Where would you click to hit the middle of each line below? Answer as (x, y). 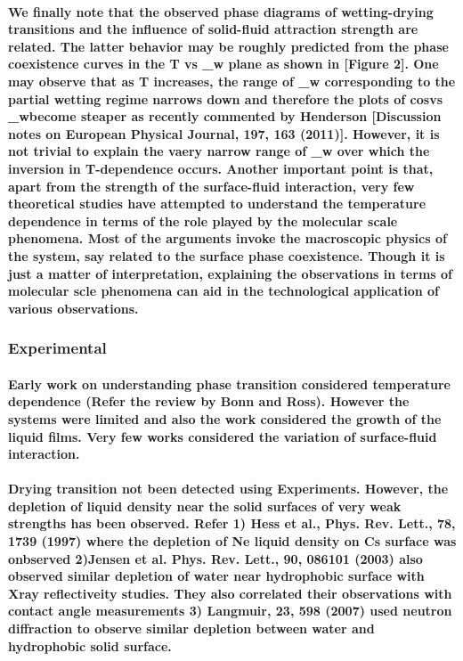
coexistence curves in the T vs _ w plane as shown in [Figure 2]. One (223, 64)
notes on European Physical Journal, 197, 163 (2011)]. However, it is (224, 133)
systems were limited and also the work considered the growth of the (225, 418)
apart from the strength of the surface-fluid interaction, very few (211, 186)
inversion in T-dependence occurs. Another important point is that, (221, 168)
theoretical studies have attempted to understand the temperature (217, 204)
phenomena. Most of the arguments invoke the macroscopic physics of (227, 238)
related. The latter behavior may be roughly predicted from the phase (228, 46)
